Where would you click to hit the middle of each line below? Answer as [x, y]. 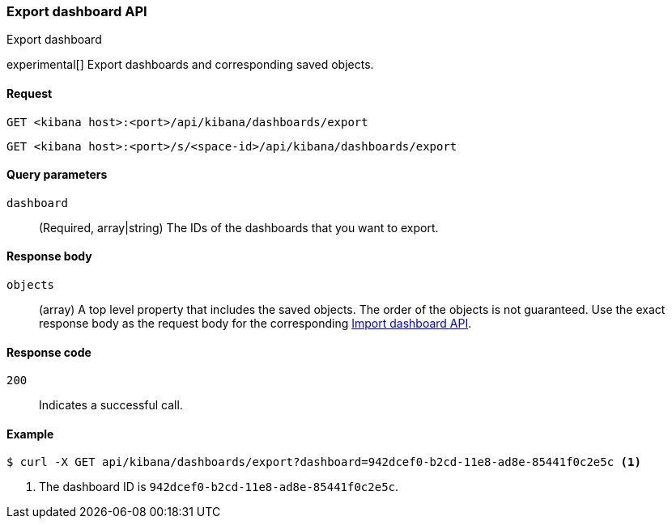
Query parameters [57, 175]
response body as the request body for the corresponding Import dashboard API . [255, 324]
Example [30, 434]
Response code [49, 352]
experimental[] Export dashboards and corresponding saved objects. [190, 65]
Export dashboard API [77, 11]
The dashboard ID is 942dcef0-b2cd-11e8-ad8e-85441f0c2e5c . [219, 487]
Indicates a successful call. [111, 405]
